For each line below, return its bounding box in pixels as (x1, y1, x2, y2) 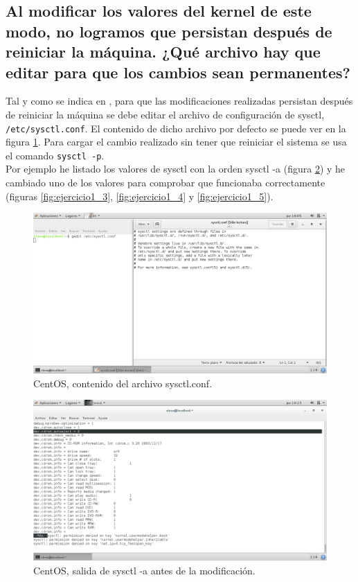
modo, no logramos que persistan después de (6, 20, 332, 42)
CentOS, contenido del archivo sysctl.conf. (33, 376, 213, 390)
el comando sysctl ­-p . (6, 148, 105, 162)
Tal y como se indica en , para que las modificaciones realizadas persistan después (6, 94, 353, 108)
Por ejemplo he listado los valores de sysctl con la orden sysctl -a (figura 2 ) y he (6, 161, 346, 176)
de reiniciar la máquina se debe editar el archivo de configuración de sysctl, (6, 107, 325, 121)
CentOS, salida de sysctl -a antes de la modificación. (33, 563, 256, 577)
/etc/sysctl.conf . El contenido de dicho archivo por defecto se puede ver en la (6, 121, 346, 135)
